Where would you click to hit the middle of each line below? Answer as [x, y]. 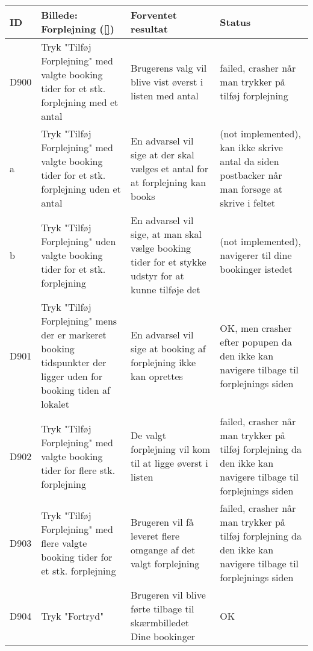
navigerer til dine [256, 255]
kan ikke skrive [251, 147]
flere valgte [64, 543]
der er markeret [74, 335]
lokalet [55, 404]
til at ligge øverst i [169, 463]
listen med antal [165, 95]
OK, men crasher [256, 328]
